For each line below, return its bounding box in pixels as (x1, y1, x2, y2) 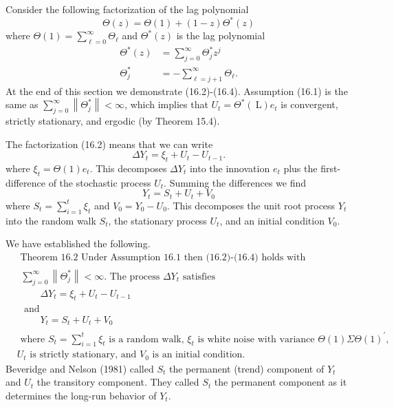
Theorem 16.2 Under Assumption (20, 252, 161, 262)
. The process (104, 271, 160, 282)
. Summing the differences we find (164, 175, 307, 189)
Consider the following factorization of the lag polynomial (6, 2, 249, 16)
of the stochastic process (48, 175, 151, 189)
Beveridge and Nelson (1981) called (6, 361, 154, 375)
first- (320, 160, 341, 175)
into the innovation (189, 160, 270, 175)
